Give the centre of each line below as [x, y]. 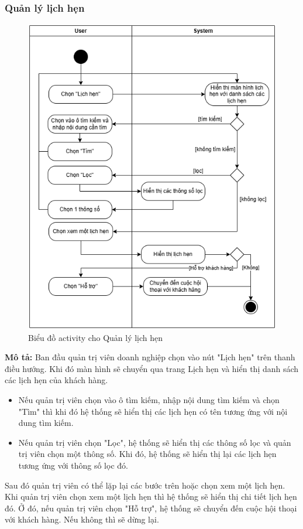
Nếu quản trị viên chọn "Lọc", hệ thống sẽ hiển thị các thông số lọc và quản [155, 442]
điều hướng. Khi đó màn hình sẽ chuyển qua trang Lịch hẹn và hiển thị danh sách [152, 368]
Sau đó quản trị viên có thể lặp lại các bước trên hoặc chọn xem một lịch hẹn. [145, 485]
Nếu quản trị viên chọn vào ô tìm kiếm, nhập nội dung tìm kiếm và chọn [149, 400]
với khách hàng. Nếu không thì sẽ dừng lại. [82, 519]
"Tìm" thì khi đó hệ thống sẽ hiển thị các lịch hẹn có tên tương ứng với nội [153, 411]
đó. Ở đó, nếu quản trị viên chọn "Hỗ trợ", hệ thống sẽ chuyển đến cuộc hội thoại [151, 508]
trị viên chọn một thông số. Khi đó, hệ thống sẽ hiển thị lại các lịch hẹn [147, 454]
